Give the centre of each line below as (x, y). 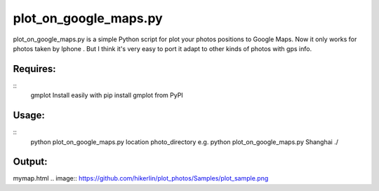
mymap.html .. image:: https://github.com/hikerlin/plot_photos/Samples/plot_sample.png (141, 178)
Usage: (29, 115)
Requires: (34, 69)
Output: (30, 162)
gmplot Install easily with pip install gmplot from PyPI (107, 95)
